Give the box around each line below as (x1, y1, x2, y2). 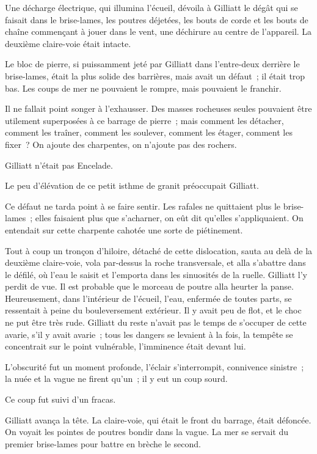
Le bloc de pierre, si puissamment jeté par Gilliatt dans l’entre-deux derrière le (5, 57, 300, 70)
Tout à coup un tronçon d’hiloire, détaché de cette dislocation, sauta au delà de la (5, 244, 313, 257)
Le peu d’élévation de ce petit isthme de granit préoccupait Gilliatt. (5, 179, 259, 192)
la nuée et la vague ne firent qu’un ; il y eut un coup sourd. (5, 372, 228, 385)
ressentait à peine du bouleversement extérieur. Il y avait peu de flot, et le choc (5, 304, 302, 317)
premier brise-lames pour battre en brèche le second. (5, 437, 201, 450)
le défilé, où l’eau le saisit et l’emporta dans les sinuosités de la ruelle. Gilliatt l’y (5, 268, 307, 280)
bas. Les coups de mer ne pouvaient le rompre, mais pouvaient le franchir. (5, 81, 282, 94)
